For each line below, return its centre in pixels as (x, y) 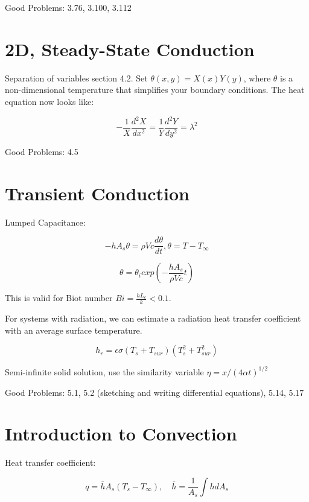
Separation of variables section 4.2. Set (76, 78)
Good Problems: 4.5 (42, 152)
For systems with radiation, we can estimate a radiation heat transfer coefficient (153, 318)
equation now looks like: (49, 101)
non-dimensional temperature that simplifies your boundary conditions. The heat (155, 90)
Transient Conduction (97, 193)
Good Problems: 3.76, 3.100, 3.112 (68, 7)
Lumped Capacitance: (45, 222)
